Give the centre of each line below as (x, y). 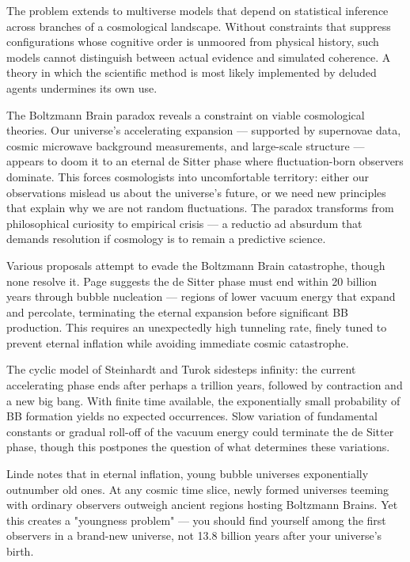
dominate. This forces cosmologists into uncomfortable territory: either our (188, 176)
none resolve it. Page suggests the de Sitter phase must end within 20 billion (192, 281)
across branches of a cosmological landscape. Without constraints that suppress (199, 26)
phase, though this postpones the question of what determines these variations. (198, 447)
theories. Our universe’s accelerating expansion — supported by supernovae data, (204, 130)
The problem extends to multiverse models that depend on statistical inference (197, 10)
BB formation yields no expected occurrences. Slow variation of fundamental (192, 416)
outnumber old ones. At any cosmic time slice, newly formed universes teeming (198, 489)
